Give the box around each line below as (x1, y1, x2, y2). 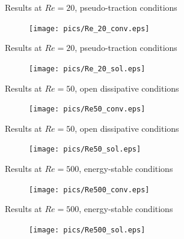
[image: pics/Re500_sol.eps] (29, 225, 146, 234)
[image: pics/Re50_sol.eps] (29, 145, 141, 154)
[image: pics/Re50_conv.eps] (29, 105, 146, 114)
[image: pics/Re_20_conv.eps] (29, 24, 150, 33)
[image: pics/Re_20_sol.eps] (29, 64, 146, 73)
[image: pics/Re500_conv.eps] (29, 185, 150, 194)
